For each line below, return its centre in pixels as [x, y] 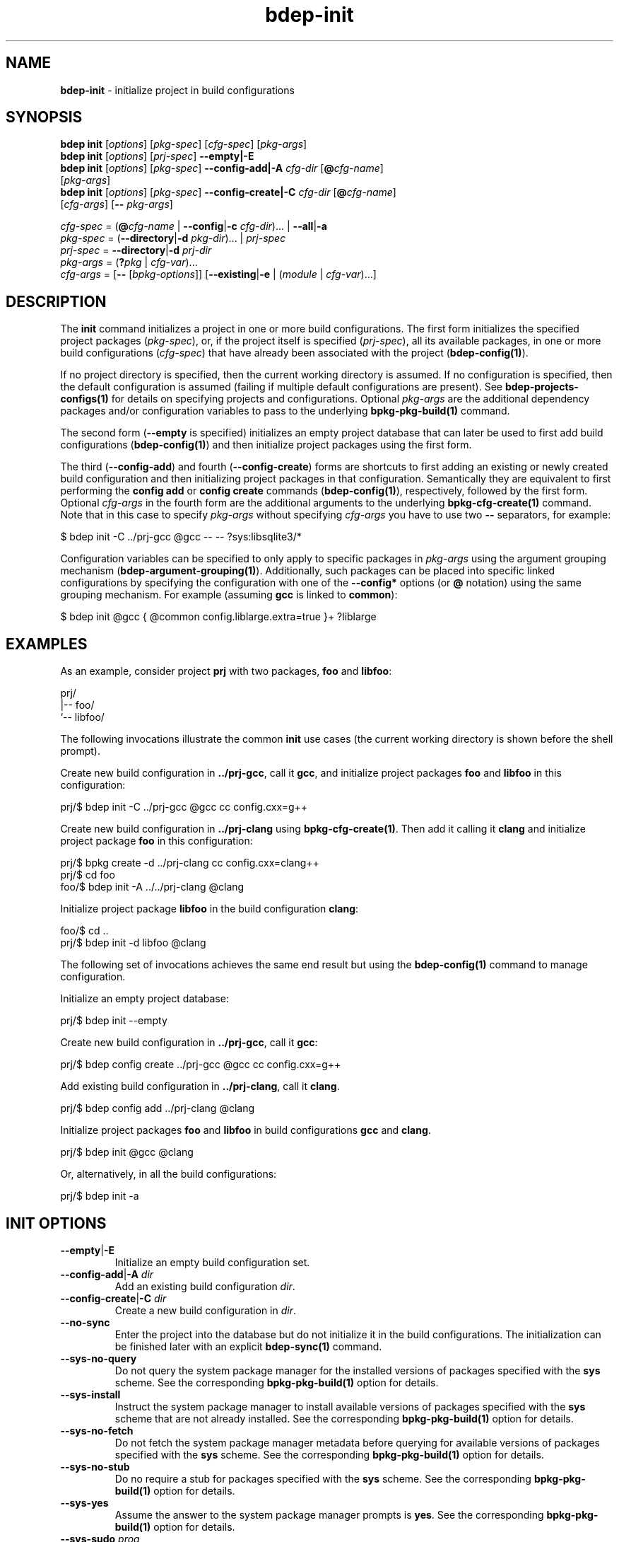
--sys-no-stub [95, 1466]
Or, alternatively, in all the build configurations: [169, 1174]
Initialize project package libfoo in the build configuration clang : [210, 909]
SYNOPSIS [44, 117]
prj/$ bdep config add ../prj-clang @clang [158, 1108]
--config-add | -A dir [107, 1274]
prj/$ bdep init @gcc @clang [127, 1152]
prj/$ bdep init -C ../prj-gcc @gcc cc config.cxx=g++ [184, 807]
